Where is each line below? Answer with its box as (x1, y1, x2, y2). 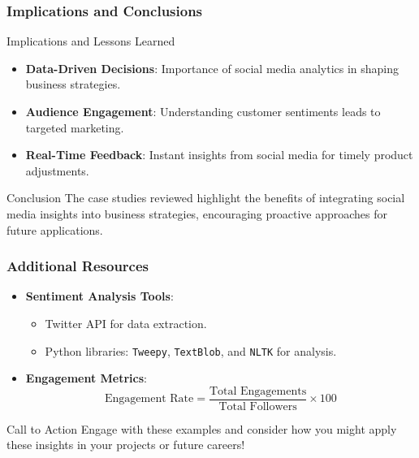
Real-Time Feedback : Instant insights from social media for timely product (25, 146, 413, 163)
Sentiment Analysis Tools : (25, 287, 174, 305)
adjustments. (25, 162, 89, 179)
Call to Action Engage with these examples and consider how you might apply (6, 420, 397, 437)
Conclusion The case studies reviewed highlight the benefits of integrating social (6, 189, 405, 206)
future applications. (6, 221, 103, 238)
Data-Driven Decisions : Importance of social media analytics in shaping (25, 59, 400, 76)
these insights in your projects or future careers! (6, 436, 245, 453)
